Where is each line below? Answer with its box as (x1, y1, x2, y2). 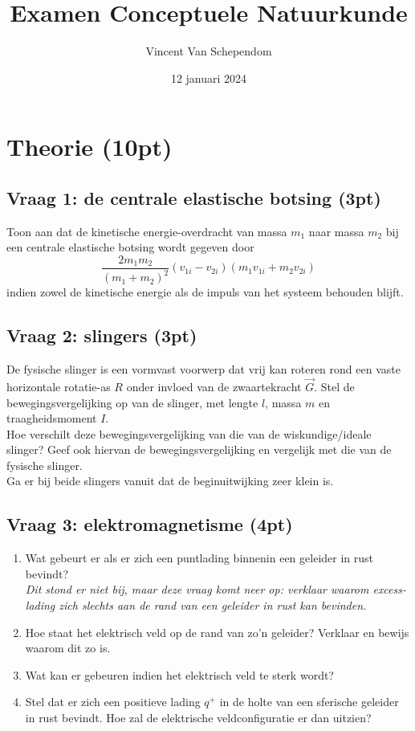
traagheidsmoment (6, 410, 97, 427)
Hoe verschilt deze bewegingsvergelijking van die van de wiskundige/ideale (6, 425, 372, 442)
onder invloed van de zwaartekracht (126, 378, 302, 394)
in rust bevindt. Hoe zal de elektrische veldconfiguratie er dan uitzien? (25, 709, 372, 726)
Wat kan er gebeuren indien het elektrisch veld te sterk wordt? (25, 666, 334, 683)
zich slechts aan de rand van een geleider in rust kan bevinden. (59, 597, 367, 614)
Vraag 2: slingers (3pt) (6, 323, 197, 348)
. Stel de (314, 378, 355, 394)
